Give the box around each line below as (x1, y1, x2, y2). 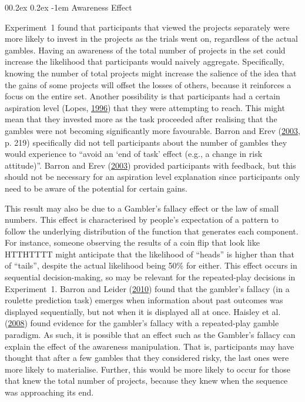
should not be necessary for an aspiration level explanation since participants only (5, 170, 300, 183)
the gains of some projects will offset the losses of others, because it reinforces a (5, 78, 291, 91)
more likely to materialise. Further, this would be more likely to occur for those (5, 363, 291, 375)
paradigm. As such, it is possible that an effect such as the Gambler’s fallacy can (5, 329, 296, 341)
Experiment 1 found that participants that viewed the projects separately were (5, 21, 290, 33)
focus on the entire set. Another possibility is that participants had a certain (5, 90, 280, 102)
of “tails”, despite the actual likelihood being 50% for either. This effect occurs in (5, 259, 297, 272)
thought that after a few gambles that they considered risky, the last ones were (5, 351, 289, 364)
